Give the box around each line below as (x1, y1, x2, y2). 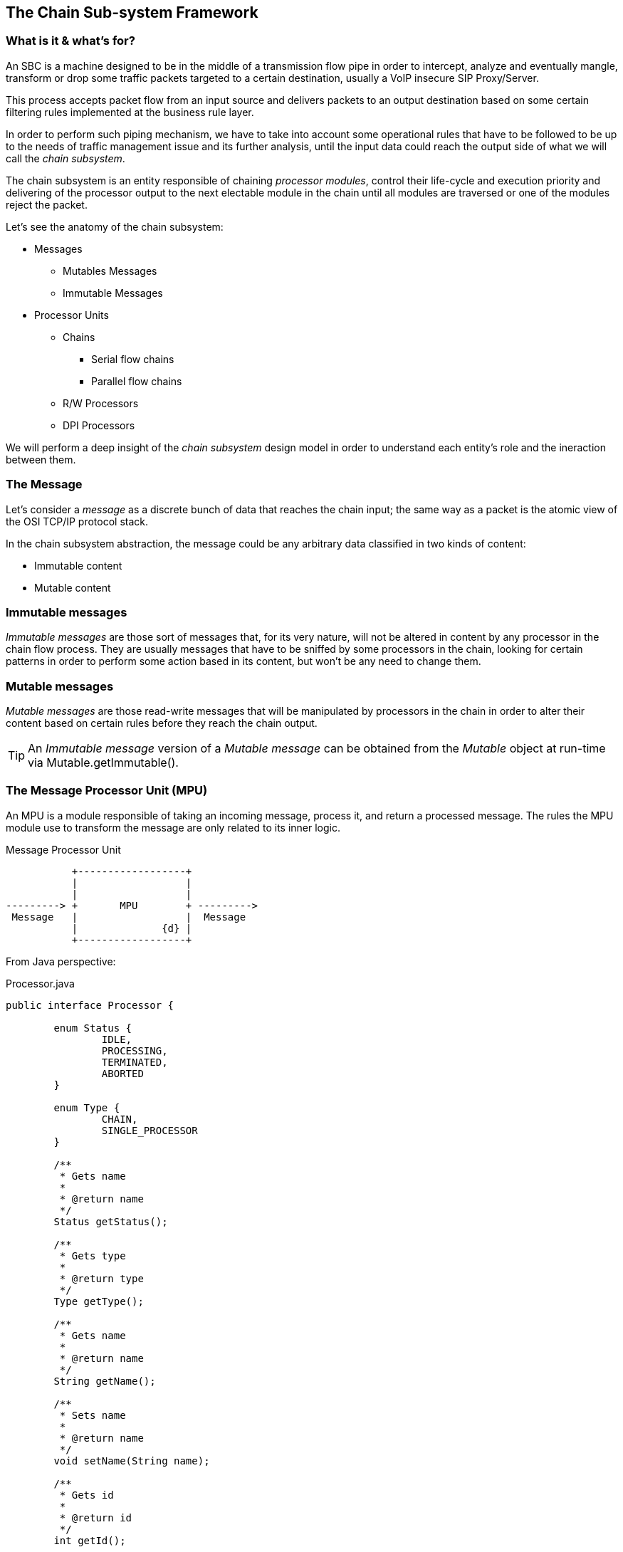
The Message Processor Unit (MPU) (6, 783, 208, 798)
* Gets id (59, 1489, 114, 1501)
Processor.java (6, 977, 75, 990)
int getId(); (53, 1534, 126, 1546)
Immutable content (34, 559, 122, 572)
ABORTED (101, 1067, 144, 1079)
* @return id (59, 1511, 132, 1524)
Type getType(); (53, 1295, 144, 1307)
